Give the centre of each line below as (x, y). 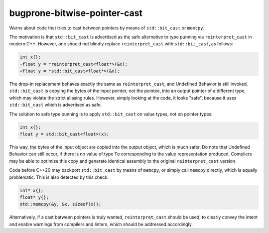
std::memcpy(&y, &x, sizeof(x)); (61, 204)
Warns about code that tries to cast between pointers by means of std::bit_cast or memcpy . (107, 28)
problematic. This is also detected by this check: (59, 177)
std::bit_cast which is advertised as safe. (56, 105)
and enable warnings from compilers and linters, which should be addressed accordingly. (101, 224)
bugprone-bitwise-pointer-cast (76, 13)
